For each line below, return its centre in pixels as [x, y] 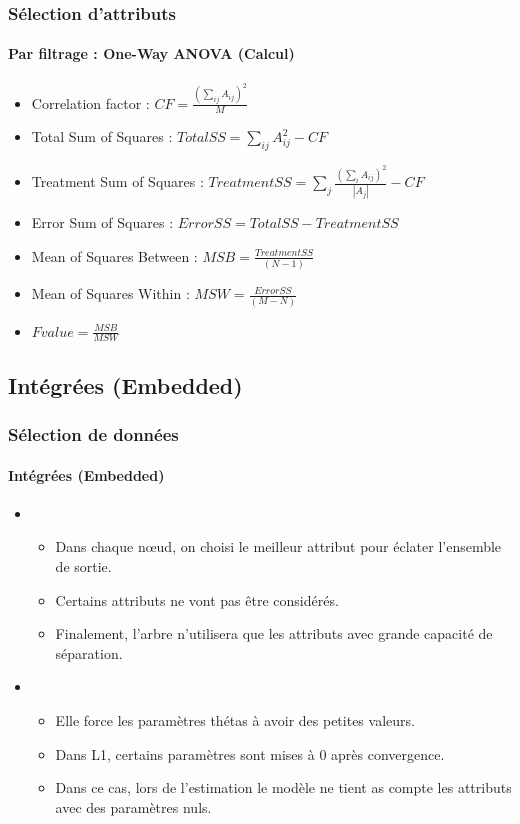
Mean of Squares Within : [110, 293]
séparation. [89, 652]
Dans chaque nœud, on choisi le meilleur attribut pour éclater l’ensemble [278, 546]
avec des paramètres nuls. [133, 806]
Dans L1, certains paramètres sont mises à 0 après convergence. [250, 753]
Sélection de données [93, 434]
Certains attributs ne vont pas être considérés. [197, 599]
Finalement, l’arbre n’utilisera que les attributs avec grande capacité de [274, 633]
